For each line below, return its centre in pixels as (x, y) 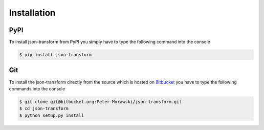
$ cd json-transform (44, 108)
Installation (32, 13)
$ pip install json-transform (55, 55)
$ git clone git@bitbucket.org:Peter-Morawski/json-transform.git (100, 102)
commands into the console (37, 88)
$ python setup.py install (52, 115)
